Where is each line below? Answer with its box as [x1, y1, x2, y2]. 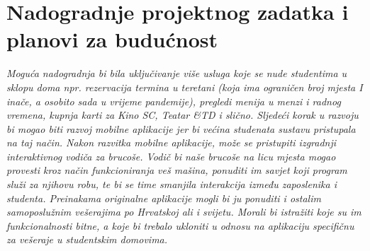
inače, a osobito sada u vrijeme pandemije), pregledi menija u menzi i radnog [6, 93, 341, 108]
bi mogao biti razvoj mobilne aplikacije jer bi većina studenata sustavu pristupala [6, 121, 356, 136]
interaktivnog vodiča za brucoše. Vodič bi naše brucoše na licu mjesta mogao [6, 148, 336, 163]
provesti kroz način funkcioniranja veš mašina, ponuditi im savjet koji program [6, 163, 347, 177]
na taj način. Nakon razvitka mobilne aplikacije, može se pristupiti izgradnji [6, 135, 337, 150]
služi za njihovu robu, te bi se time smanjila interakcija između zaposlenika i [6, 177, 337, 192]
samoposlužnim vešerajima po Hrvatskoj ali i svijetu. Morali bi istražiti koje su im [6, 204, 361, 219]
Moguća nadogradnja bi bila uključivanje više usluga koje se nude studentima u [6, 66, 347, 81]
